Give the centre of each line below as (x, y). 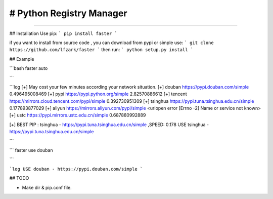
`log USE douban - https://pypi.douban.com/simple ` (76, 169)
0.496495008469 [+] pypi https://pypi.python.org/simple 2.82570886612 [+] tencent (98, 94)
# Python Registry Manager (68, 13)
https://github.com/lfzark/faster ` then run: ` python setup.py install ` (101, 50)
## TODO (19, 178)
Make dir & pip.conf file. (47, 187)
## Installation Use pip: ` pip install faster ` (63, 33)
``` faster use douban (31, 150)
